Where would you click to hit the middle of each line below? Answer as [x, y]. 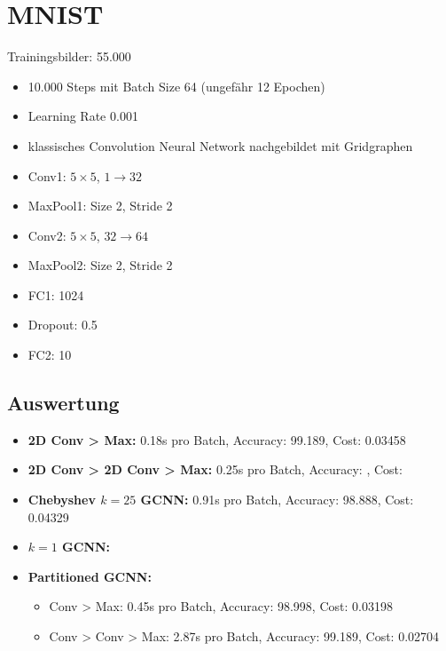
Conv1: [47, 175]
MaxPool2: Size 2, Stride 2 [100, 265]
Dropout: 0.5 [63, 325]
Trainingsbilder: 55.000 [69, 56]
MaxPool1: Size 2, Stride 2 [100, 206]
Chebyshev [62, 500]
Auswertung [63, 403]
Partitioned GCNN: [90, 576]
